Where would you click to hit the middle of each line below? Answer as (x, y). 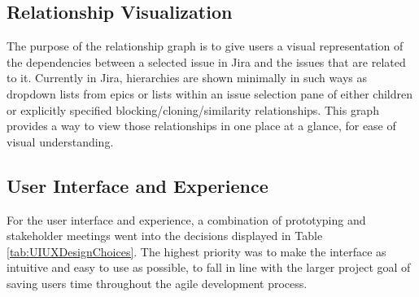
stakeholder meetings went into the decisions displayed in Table (165, 236)
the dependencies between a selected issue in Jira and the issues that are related (206, 61)
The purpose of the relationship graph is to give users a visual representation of (205, 46)
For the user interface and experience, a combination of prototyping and (186, 219)
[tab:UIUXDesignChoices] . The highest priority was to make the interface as (196, 251)
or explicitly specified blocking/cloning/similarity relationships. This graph (193, 109)
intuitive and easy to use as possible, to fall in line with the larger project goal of (209, 267)
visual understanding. (60, 141)
